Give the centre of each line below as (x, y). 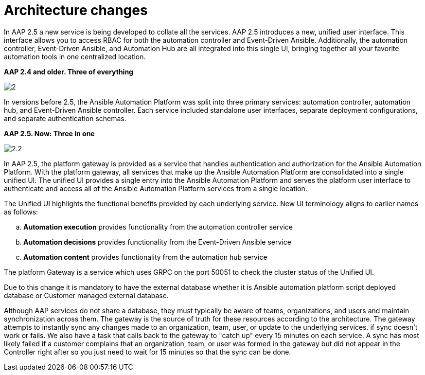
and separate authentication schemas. (65, 118)
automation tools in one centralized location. (75, 56)
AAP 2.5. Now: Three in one (49, 133)
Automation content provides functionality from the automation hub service (145, 257)
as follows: (21, 212)
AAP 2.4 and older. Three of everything (69, 71)
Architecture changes (76, 10)
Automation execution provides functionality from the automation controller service (158, 227)
